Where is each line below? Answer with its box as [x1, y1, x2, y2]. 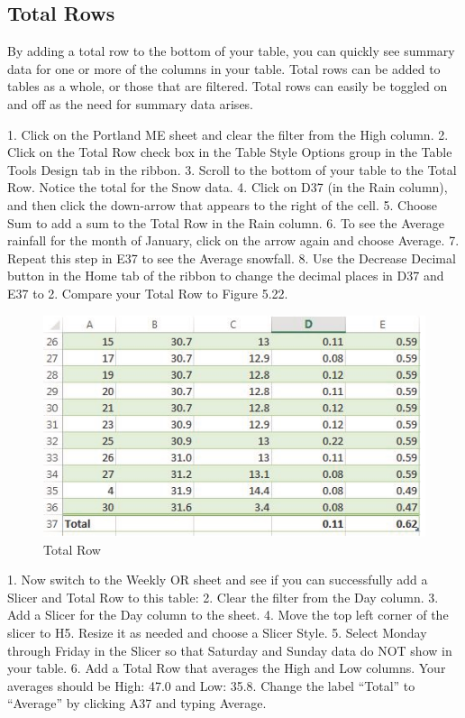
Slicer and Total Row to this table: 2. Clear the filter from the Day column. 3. [7, 587, 439, 606]
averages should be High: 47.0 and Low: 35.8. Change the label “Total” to [7, 676, 415, 695]
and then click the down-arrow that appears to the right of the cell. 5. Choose [7, 195, 438, 214]
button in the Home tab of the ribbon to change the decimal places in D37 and [7, 266, 444, 285]
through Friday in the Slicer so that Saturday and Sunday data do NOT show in [7, 640, 452, 659]
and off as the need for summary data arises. [7, 94, 254, 113]
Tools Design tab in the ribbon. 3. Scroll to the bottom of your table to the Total [7, 160, 457, 179]
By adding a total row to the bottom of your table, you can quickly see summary [7, 41, 455, 60]
